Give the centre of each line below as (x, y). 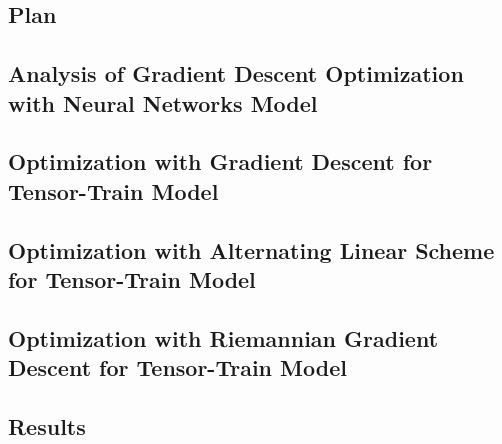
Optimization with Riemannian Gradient (223, 337)
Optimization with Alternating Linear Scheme (251, 249)
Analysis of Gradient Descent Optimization (236, 73)
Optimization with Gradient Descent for (220, 161)
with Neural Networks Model (163, 102)
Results (47, 425)
